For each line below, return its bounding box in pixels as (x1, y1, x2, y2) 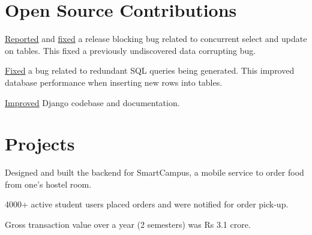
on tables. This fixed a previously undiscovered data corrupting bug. (5, 44, 256, 56)
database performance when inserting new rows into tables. (5, 76, 223, 88)
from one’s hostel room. (5, 177, 92, 190)
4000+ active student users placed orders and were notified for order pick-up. (5, 198, 289, 210)
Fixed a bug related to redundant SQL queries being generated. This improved (5, 64, 295, 77)
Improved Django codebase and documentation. (5, 96, 180, 109)
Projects (5, 131, 75, 156)
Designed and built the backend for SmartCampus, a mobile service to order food (5, 166, 304, 179)
